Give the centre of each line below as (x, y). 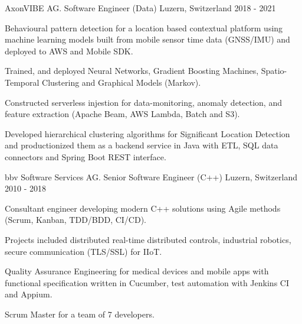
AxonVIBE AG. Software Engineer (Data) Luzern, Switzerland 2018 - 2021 (140, 8)
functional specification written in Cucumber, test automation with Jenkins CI (147, 282)
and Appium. (29, 294)
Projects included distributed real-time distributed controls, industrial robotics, (148, 239)
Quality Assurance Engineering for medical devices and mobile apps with (137, 271)
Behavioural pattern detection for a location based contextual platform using (144, 27)
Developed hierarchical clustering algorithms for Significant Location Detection (147, 133)
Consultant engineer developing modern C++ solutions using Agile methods (143, 208)
